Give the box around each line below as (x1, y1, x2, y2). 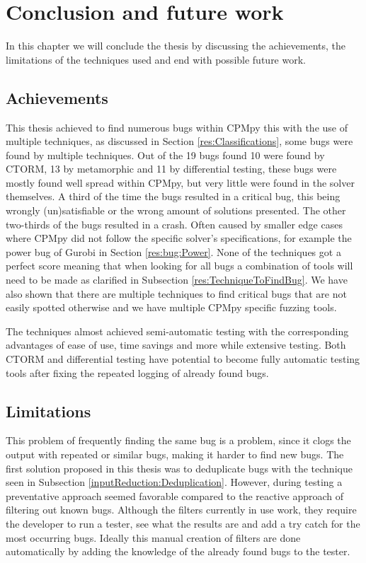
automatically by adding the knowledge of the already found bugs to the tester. (6, 544, 350, 559)
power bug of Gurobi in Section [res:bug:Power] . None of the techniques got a (6, 244, 341, 259)
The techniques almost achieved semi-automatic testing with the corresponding (6, 323, 349, 338)
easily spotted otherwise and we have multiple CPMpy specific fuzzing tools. (6, 300, 337, 315)
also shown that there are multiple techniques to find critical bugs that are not (6, 286, 347, 301)
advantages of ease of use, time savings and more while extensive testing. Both (6, 337, 346, 352)
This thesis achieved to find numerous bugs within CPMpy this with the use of (6, 120, 348, 134)
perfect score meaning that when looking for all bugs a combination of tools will (6, 258, 353, 273)
